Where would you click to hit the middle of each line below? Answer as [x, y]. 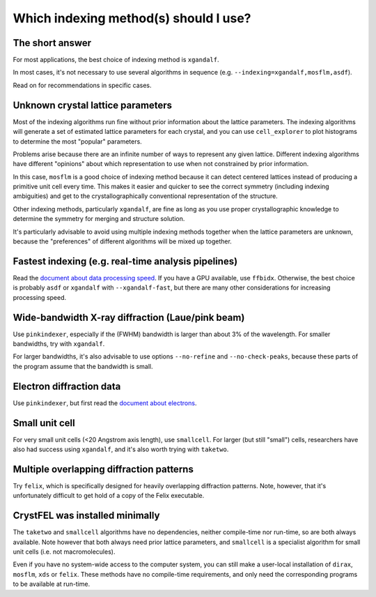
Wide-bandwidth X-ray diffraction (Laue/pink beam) [129, 317]
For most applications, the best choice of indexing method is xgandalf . [116, 60]
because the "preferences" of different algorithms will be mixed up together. [123, 241]
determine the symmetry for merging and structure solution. [99, 219]
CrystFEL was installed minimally [86, 516]
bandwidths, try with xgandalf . [59, 344]
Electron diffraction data [67, 386]
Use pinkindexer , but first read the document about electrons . [105, 403]
